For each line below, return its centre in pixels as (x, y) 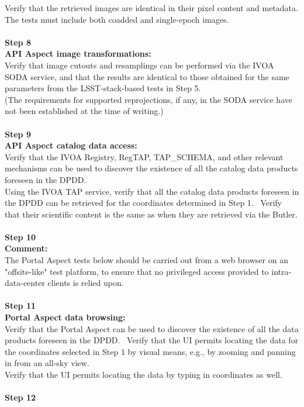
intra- (281, 271)
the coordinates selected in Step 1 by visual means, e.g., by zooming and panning (150, 351)
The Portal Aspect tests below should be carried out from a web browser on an (146, 260)
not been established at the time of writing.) (84, 111)
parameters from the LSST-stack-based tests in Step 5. (103, 88)
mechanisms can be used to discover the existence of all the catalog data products (151, 168)
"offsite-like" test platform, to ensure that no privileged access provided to (137, 271)
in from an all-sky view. (47, 363)
